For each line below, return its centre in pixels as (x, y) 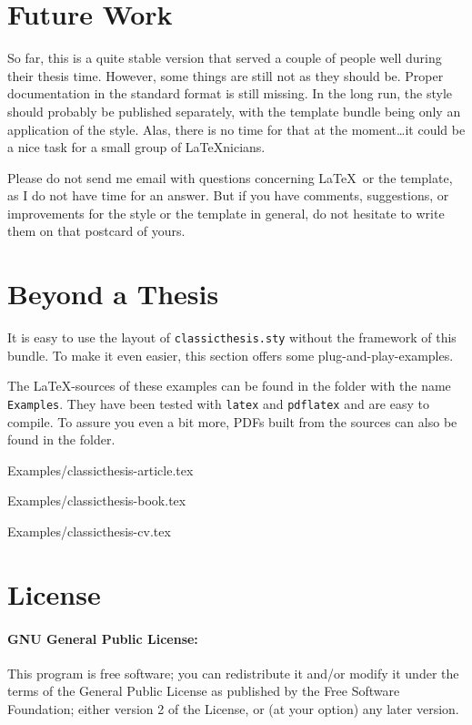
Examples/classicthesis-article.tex (100, 470)
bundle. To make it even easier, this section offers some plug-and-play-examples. (231, 355)
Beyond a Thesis (113, 294)
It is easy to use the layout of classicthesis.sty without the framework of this (232, 337)
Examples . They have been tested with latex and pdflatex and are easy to (218, 404)
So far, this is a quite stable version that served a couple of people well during (225, 58)
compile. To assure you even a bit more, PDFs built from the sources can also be (232, 421)
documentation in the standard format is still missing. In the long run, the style (230, 93)
